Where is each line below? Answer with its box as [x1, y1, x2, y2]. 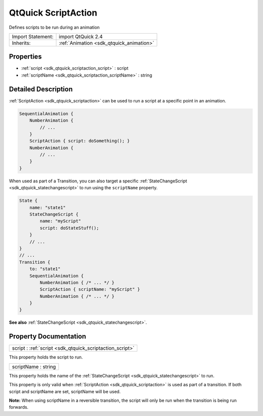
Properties [9, 53, 42, 61]
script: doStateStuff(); [39, 225, 99, 231]
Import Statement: [12, 33, 54, 40]
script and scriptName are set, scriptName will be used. [9, 388, 121, 395]
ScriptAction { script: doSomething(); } [29, 138, 130, 144]
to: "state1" [29, 266, 61, 272]
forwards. [9, 404, 29, 410]
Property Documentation [9, 332, 86, 341]
